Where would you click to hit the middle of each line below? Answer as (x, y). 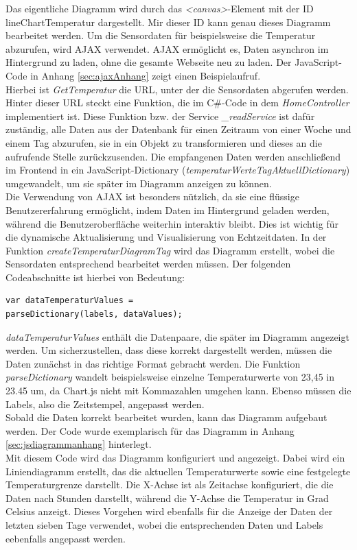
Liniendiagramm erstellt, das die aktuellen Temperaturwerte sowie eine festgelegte (178, 471)
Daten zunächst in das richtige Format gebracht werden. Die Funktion (153, 363)
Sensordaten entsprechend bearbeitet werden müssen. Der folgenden (148, 264)
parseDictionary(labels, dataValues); (94, 314)
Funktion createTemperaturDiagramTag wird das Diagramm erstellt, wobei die (170, 250)
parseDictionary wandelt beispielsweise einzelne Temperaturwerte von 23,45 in (170, 377)
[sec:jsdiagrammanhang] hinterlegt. (79, 444)
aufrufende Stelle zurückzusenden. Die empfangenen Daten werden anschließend (173, 156)
